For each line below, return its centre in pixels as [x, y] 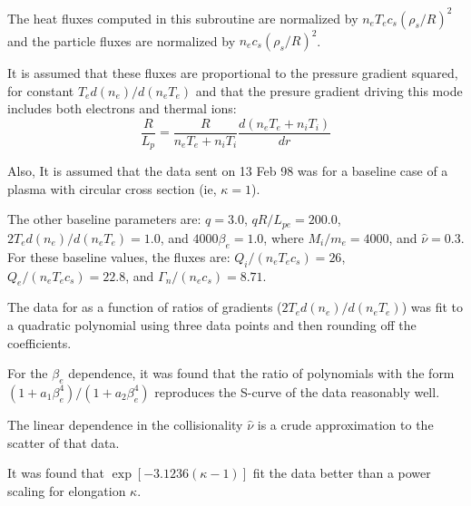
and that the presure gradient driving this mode [329, 90]
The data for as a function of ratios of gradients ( [145, 307]
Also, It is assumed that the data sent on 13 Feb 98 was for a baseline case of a [228, 171]
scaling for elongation [67, 490]
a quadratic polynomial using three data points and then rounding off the [212, 324]
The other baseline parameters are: [104, 219]
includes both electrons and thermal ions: [122, 108]
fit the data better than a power [342, 473]
